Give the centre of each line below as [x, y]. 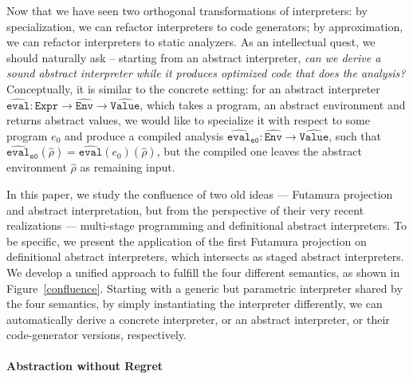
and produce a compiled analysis [144, 135]
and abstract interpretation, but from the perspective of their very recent [185, 209]
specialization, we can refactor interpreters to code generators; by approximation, [205, 26]
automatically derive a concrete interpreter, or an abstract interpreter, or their [198, 319]
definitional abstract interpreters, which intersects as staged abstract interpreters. [205, 257]
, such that [355, 135]
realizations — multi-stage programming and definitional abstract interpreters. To [206, 225]
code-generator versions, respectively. [96, 335]
